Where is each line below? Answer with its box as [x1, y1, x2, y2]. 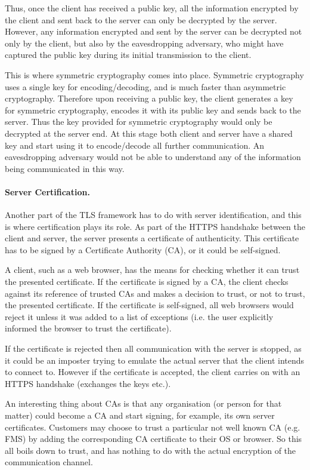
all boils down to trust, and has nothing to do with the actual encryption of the [5, 444, 296, 456]
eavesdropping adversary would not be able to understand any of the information [5, 150, 301, 163]
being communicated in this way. [5, 162, 125, 174]
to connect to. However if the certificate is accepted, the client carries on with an [5, 365, 300, 378]
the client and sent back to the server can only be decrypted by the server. [5, 13, 277, 26]
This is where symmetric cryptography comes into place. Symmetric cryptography [5, 68, 304, 81]
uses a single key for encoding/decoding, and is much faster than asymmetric [5, 80, 286, 93]
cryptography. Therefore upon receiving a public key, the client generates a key [5, 92, 293, 105]
